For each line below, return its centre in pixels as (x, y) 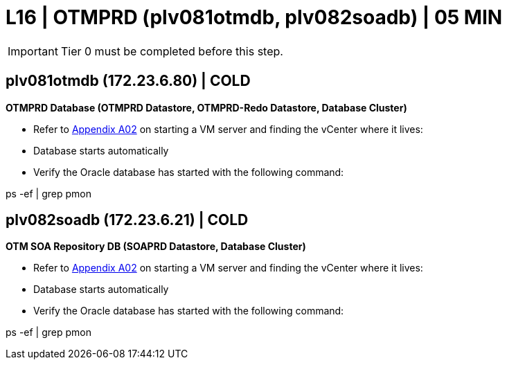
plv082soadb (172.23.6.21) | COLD (127, 220)
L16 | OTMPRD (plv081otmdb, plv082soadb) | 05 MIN (254, 17)
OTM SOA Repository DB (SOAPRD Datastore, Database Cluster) (156, 247)
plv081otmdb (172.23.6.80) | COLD (128, 81)
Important (33, 51)
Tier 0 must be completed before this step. (172, 51)
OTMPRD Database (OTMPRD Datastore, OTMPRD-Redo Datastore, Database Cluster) (206, 107)
